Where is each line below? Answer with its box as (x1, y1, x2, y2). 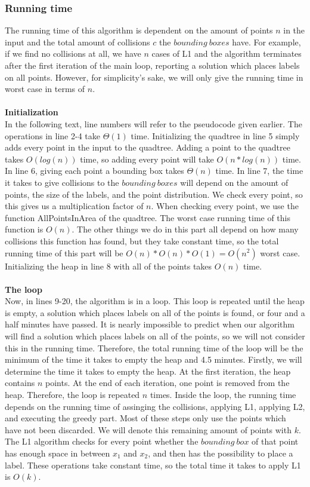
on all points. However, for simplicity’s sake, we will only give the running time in (5, 71, 303, 83)
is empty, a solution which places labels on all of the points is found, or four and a (5, 306, 305, 318)
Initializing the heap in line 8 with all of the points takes (5, 259, 212, 272)
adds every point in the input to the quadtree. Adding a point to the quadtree (5, 141, 290, 154)
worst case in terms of (5, 82, 85, 95)
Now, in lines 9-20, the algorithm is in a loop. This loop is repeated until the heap (5, 295, 305, 307)
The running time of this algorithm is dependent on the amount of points (5, 24, 273, 36)
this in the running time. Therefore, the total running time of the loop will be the (5, 341, 303, 354)
